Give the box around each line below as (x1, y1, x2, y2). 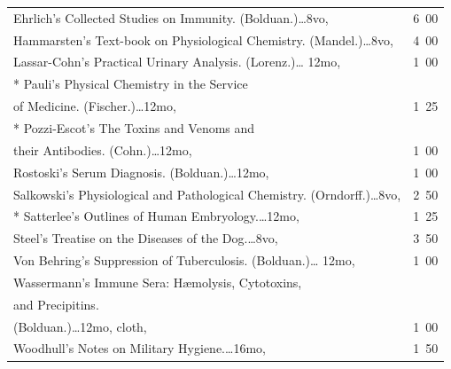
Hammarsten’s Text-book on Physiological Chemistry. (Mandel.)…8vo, (13, 30, 393, 49)
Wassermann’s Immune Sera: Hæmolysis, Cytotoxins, (13, 272, 302, 291)
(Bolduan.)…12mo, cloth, (13, 317, 147, 335)
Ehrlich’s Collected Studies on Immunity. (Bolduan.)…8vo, (13, 8, 329, 27)
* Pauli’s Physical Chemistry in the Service (13, 75, 248, 93)
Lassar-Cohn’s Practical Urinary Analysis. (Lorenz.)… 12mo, (13, 52, 341, 71)
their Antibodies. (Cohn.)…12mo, (13, 140, 192, 159)
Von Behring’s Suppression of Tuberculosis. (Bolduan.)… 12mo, (13, 251, 355, 270)
